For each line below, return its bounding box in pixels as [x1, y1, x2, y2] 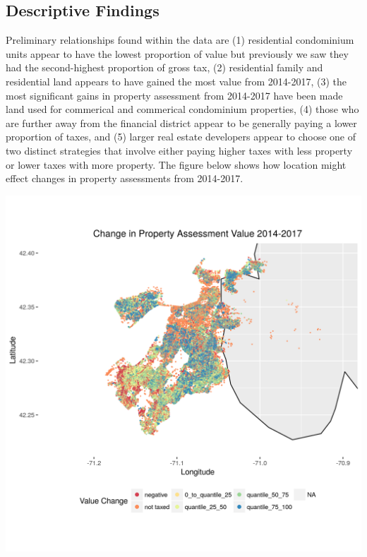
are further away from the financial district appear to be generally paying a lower [6, 115, 357, 130]
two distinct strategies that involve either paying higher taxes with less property [6, 143, 353, 157]
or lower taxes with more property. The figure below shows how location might [6, 157, 347, 172]
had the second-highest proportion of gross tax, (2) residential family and [6, 60, 323, 75]
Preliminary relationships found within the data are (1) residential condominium [6, 32, 354, 47]
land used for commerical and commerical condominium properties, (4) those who [6, 102, 359, 116]
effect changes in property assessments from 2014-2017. [6, 171, 243, 186]
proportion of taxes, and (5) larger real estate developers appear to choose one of [6, 129, 356, 144]
